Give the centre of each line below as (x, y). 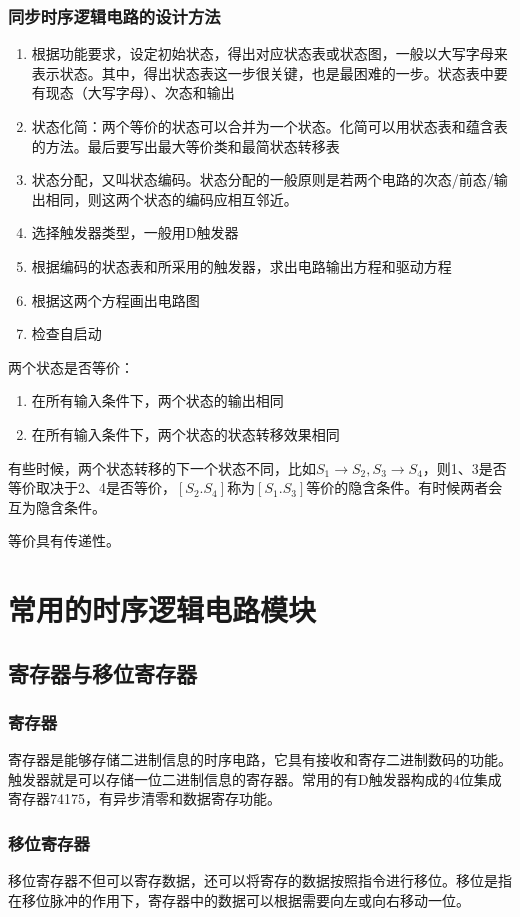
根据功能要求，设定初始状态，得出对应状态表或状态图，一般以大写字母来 (269, 53)
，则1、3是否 (464, 467)
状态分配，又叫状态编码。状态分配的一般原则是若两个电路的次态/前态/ (262, 179)
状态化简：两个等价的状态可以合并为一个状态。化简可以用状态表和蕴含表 (269, 126)
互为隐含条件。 (57, 506)
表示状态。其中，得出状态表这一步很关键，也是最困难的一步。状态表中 (262, 72)
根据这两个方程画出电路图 (115, 299)
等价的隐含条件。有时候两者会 (404, 487)
